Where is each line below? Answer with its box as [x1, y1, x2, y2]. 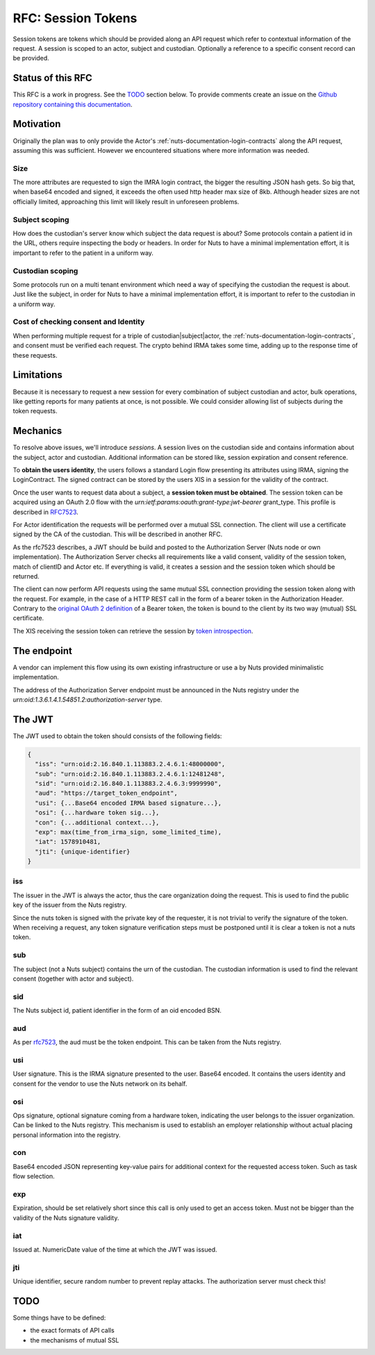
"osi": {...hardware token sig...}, [35, 809, 160, 817]
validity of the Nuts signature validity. [12, 1213, 119, 1222]
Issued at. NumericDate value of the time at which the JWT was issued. [12, 1245, 217, 1254]
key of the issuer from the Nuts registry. [12, 901, 127, 909]
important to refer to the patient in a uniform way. [12, 249, 154, 257]
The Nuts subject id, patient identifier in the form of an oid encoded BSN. [12, 1006, 222, 1015]
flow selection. [12, 1172, 55, 1181]
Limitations [12, 369, 62, 381]
